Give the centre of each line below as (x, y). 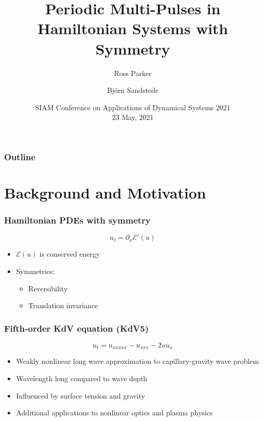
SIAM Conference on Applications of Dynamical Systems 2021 (133, 107)
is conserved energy (70, 254)
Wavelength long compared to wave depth (82, 378)
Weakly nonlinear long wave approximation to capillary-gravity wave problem (137, 361)
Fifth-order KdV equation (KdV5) (77, 328)
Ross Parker (133, 73)
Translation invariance (63, 305)
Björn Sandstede (133, 90)
